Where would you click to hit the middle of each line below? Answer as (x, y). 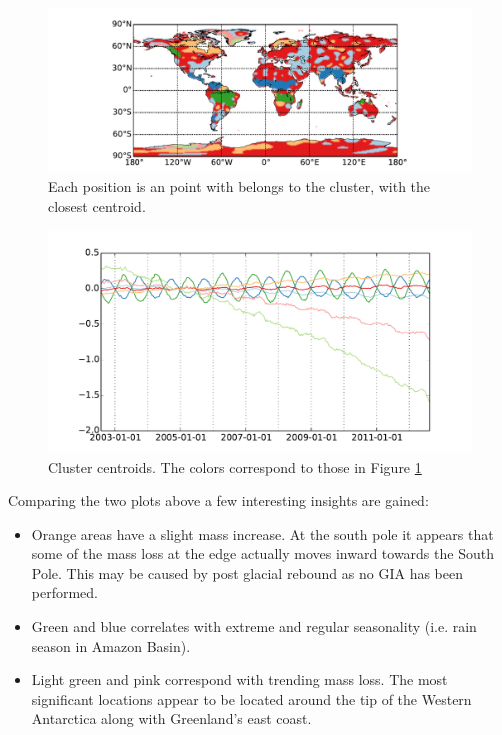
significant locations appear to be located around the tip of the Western (251, 698)
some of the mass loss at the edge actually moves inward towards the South (262, 553)
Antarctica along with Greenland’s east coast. (171, 718)
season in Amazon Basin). (111, 645)
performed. (65, 592)
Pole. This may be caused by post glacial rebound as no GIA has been (247, 572)
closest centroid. (97, 205)
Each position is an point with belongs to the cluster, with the (239, 186)
